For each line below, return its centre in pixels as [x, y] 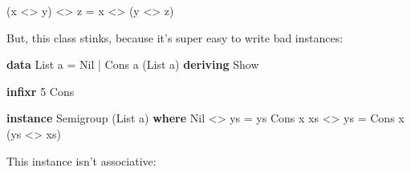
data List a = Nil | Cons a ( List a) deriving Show [133, 64]
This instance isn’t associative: [81, 160]
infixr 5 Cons [41, 91]
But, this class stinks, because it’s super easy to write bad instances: [175, 37]
